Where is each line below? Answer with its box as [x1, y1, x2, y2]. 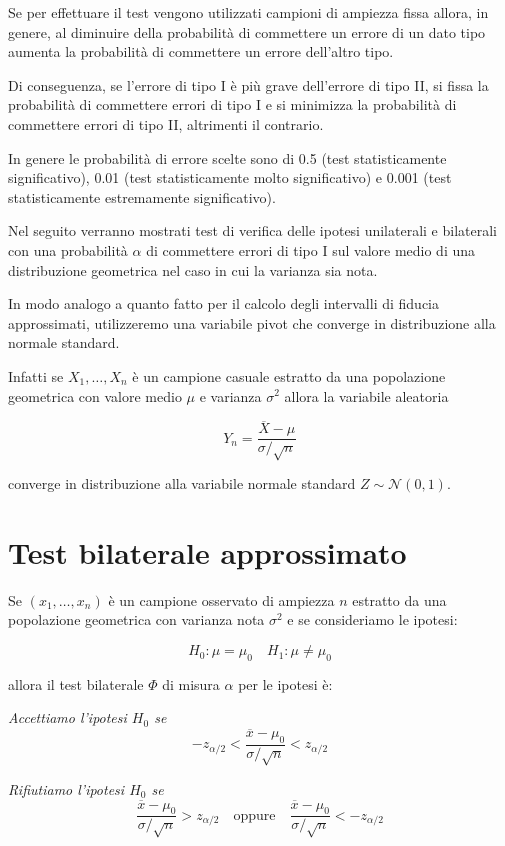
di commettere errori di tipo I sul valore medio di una [146, 239, 476, 260]
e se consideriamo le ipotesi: [287, 609, 458, 630]
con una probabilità [8, 239, 128, 260]
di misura [162, 673, 220, 694]
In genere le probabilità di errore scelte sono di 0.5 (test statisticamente [8, 147, 447, 168]
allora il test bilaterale [8, 673, 144, 694]
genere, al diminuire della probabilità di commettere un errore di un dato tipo [8, 21, 486, 42]
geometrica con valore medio [8, 385, 182, 406]
